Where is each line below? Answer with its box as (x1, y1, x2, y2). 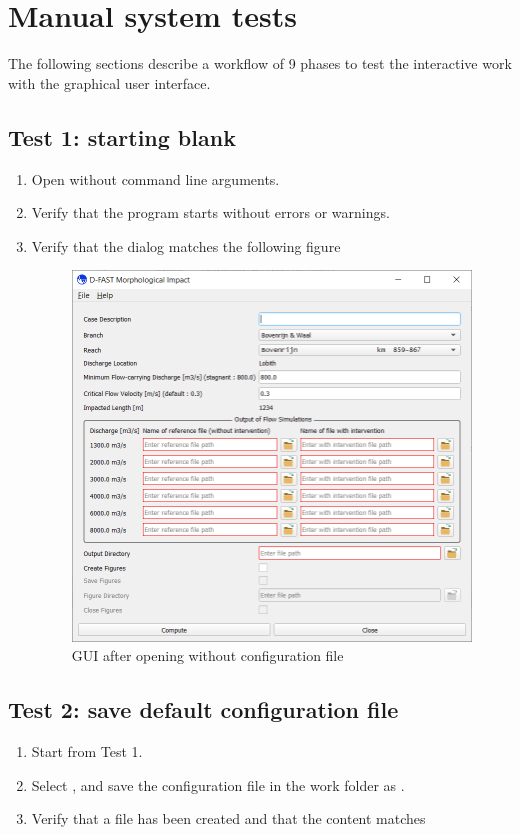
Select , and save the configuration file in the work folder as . (31, 774, 405, 795)
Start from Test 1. (31, 740, 143, 761)
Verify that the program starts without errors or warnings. (31, 202, 390, 223)
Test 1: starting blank (8, 121, 236, 152)
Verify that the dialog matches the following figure (31, 235, 341, 256)
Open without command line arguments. (31, 168, 280, 189)
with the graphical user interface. (8, 72, 211, 93)
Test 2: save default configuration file (8, 694, 399, 725)
